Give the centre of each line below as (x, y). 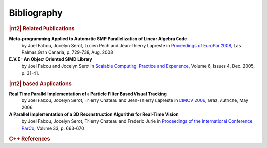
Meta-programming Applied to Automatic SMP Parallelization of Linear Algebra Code (98, 38)
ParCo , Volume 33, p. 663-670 (53, 128)
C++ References (30, 139)
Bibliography (36, 13)
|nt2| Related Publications (42, 28)
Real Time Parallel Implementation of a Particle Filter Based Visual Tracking (88, 94)
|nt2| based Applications (40, 83)
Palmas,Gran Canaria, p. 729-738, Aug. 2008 (67, 52)
